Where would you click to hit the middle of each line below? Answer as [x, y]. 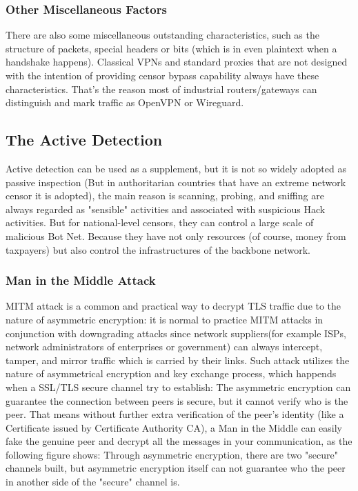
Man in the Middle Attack [81, 280]
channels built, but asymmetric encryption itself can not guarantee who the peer [176, 468]
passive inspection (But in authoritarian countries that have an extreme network [176, 182]
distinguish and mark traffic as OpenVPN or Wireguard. [125, 102]
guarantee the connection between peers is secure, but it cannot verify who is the [177, 400]
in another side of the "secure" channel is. [93, 482]
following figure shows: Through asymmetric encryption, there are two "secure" [172, 454]
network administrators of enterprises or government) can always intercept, [164, 347]
